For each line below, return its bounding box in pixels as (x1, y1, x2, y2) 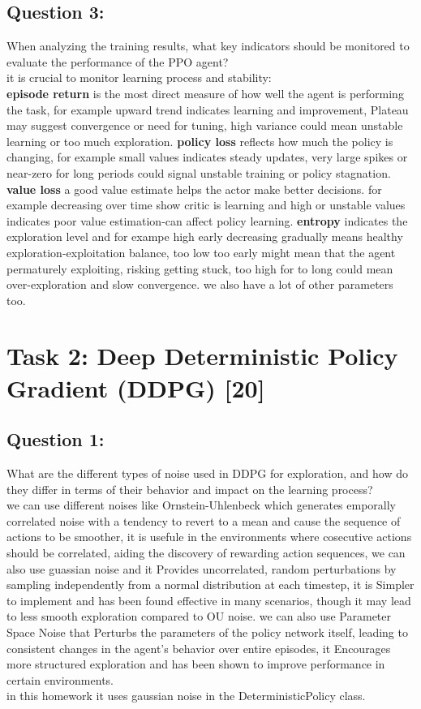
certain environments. (6, 671, 114, 688)
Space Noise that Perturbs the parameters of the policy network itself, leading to (6, 624, 408, 640)
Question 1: (6, 427, 105, 452)
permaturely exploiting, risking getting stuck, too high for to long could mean (6, 260, 393, 277)
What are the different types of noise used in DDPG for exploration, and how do (6, 465, 408, 482)
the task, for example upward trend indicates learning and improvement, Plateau (6, 101, 409, 118)
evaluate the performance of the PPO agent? (6, 53, 229, 70)
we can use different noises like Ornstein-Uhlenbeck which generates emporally (6, 496, 396, 513)
